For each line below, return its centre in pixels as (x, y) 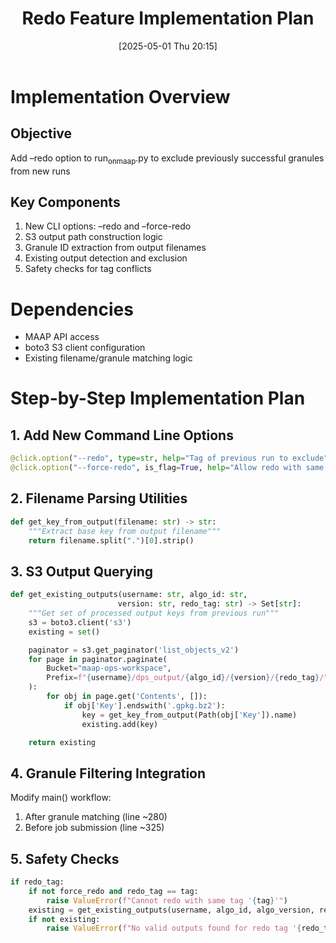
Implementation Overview (120, 96)
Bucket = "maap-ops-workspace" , (109, 668)
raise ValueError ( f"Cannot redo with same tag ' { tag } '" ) (167, 900)
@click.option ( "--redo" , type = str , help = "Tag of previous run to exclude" (169, 458)
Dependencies (72, 309)
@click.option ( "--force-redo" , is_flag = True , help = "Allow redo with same (167, 468)
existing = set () (64, 632)
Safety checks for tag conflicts (88, 269)
